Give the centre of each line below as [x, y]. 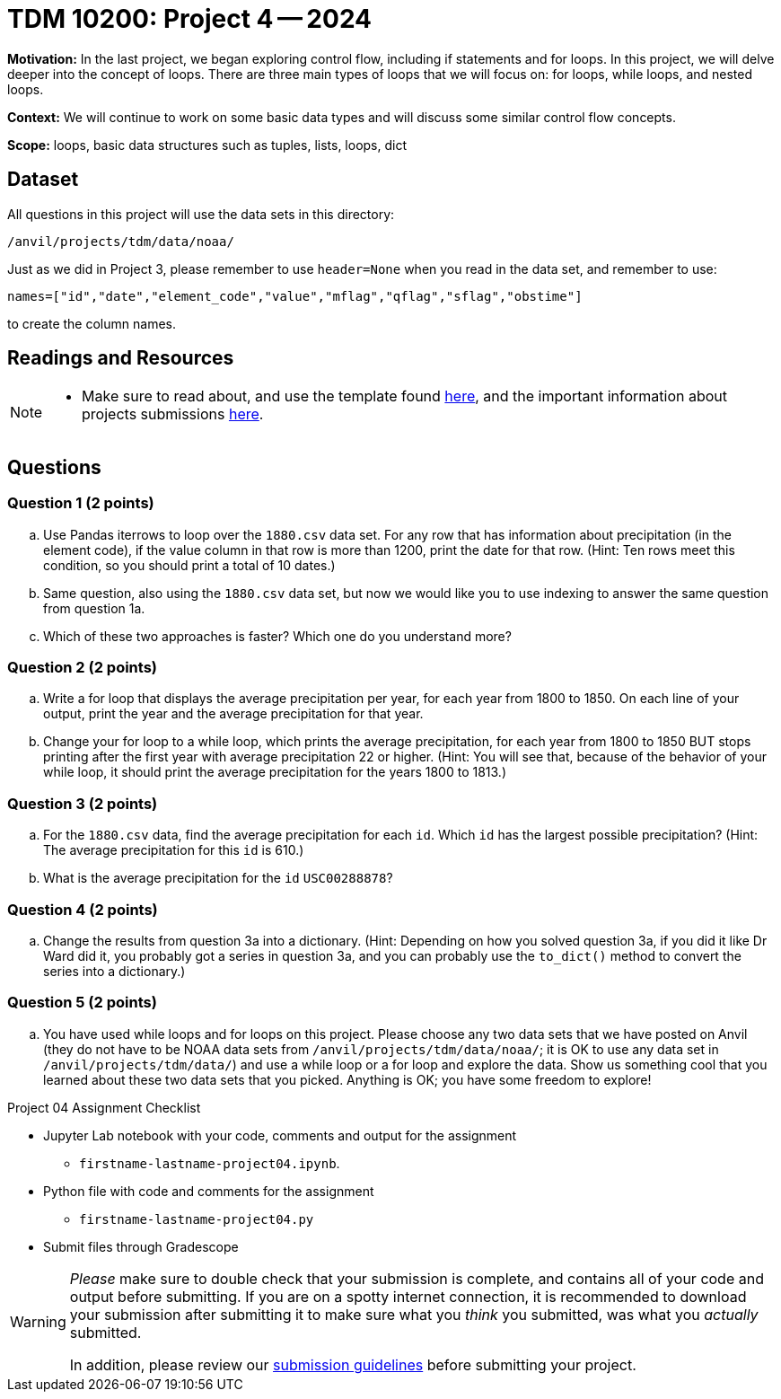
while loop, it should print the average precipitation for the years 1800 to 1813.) [275, 772]
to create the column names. [92, 323]
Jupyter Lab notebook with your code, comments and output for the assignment [280, 1135]
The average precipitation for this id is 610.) [174, 850]
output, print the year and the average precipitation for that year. [233, 714]
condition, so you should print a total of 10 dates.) [189, 565]
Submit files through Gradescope [141, 1246]
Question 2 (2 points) [83, 668]
